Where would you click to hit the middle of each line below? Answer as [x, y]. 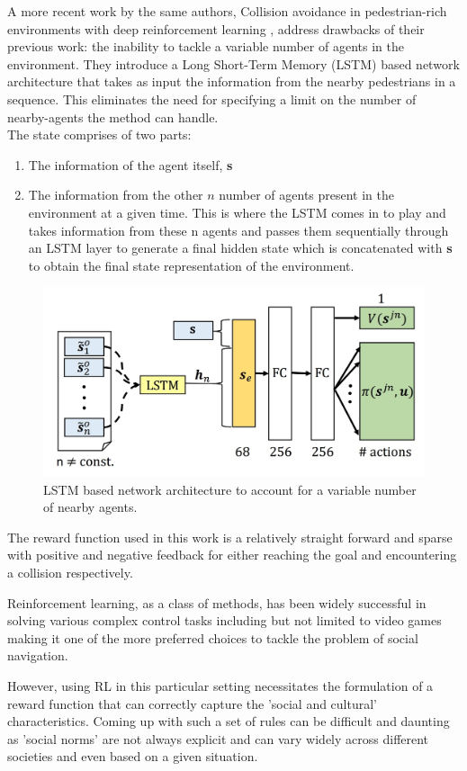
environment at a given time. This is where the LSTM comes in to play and [237, 212]
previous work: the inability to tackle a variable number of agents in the [206, 46]
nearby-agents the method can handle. [113, 117]
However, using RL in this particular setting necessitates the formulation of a [220, 686]
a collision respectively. [70, 573]
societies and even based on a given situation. [133, 756]
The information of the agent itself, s [130, 164]
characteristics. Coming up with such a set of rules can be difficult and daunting [229, 721]
